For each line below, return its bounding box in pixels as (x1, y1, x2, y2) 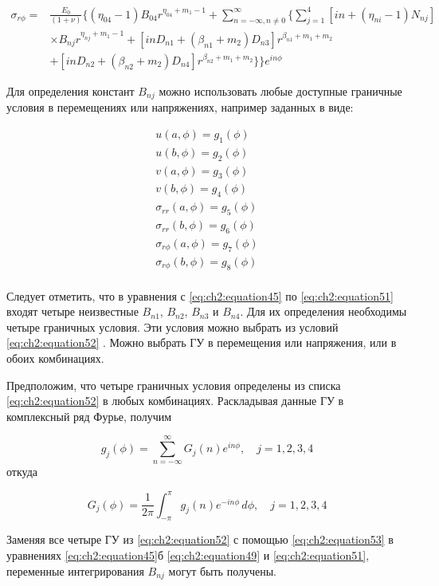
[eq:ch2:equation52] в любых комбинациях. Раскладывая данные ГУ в (6, 392, 344, 409)
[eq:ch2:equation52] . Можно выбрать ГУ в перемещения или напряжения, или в (6, 334, 397, 351)
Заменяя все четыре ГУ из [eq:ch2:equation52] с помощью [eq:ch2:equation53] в (6, 531, 394, 548)
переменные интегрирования (6, 562, 144, 579)
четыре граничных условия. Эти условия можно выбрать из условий (6, 318, 339, 335)
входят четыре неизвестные (6, 303, 139, 320)
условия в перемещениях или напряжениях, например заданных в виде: (6, 99, 354, 116)
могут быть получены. (168, 562, 276, 579)
